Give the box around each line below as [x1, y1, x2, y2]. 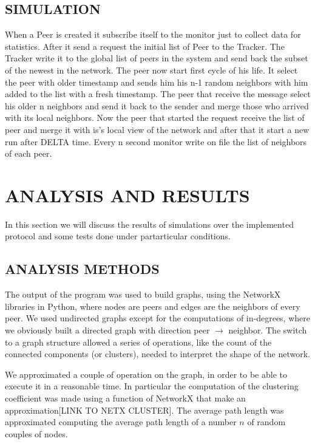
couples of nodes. [5, 427, 68, 440]
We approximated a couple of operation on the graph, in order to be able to [5, 367, 287, 380]
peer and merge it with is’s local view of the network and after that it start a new [5, 123, 310, 135]
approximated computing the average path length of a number [5, 415, 237, 428]
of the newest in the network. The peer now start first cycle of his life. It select [5, 63, 298, 76]
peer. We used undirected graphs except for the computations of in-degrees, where [5, 312, 310, 324]
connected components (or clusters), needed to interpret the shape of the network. [5, 347, 310, 360]
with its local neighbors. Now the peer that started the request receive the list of [5, 111, 305, 124]
